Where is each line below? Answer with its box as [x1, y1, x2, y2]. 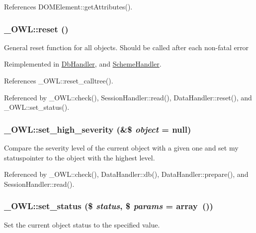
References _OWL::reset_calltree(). [4, 76, 113, 85]
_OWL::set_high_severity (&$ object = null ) [4, 123, 191, 135]
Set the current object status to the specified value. [4, 219, 160, 230]
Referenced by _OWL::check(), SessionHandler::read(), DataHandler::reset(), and [4, 92, 252, 102]
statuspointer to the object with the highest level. [4, 152, 155, 162]
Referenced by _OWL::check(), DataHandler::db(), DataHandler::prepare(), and [4, 169, 249, 179]
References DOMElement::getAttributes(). [4, 1, 133, 11]
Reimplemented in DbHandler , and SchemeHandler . [4, 59, 162, 69]
